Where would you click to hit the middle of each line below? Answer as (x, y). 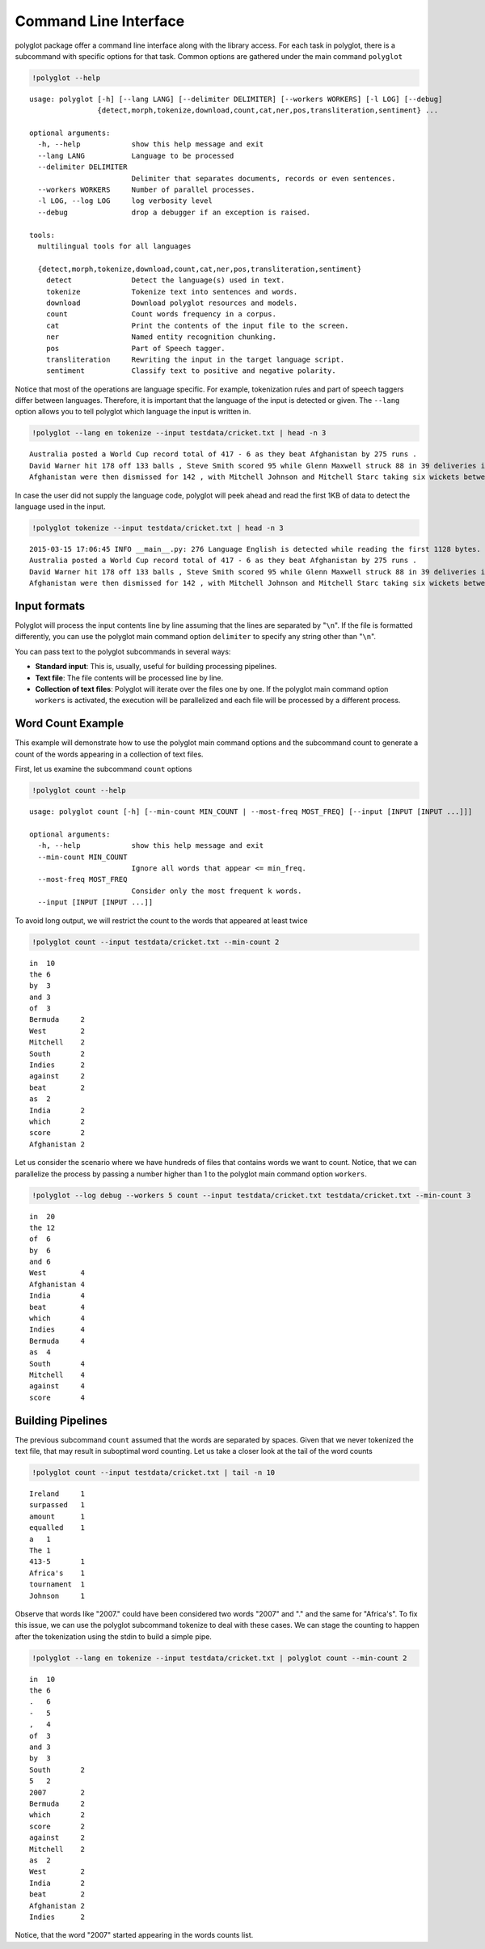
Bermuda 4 (57, 1341)
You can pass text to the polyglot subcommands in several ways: (123, 651)
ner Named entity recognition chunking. (161, 337)
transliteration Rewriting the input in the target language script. (195, 359)
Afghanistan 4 (57, 1284)
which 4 (57, 1318)
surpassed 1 (57, 1505)
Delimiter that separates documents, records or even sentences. (264, 178)
